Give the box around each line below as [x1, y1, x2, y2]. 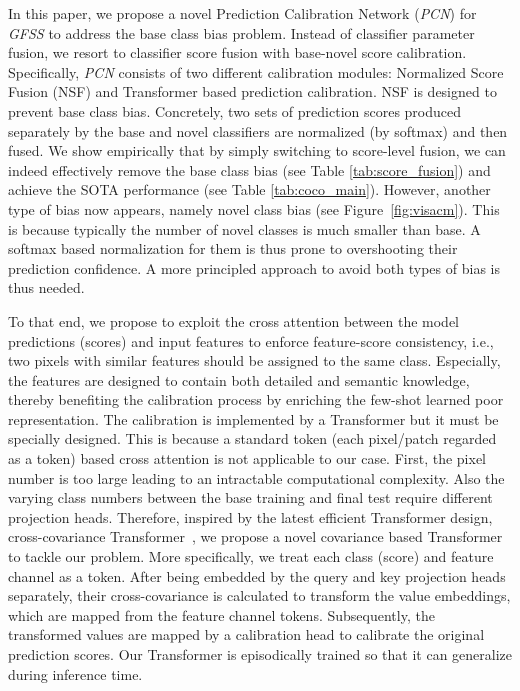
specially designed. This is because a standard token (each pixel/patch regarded [8, 428, 497, 449]
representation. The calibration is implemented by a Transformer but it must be [8, 408, 499, 429]
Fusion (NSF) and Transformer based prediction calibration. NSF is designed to [8, 81, 497, 102]
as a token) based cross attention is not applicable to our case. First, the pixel [8, 448, 486, 469]
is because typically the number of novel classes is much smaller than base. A [8, 218, 481, 239]
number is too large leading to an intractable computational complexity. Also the [8, 467, 505, 488]
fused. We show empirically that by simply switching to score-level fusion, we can [8, 140, 506, 161]
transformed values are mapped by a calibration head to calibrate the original [8, 624, 485, 645]
